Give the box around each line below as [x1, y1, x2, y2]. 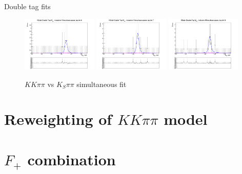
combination [27, 148, 116, 169]
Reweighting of [4, 108, 112, 129]
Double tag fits [4, 1, 51, 11]
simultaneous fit [76, 78, 127, 89]
